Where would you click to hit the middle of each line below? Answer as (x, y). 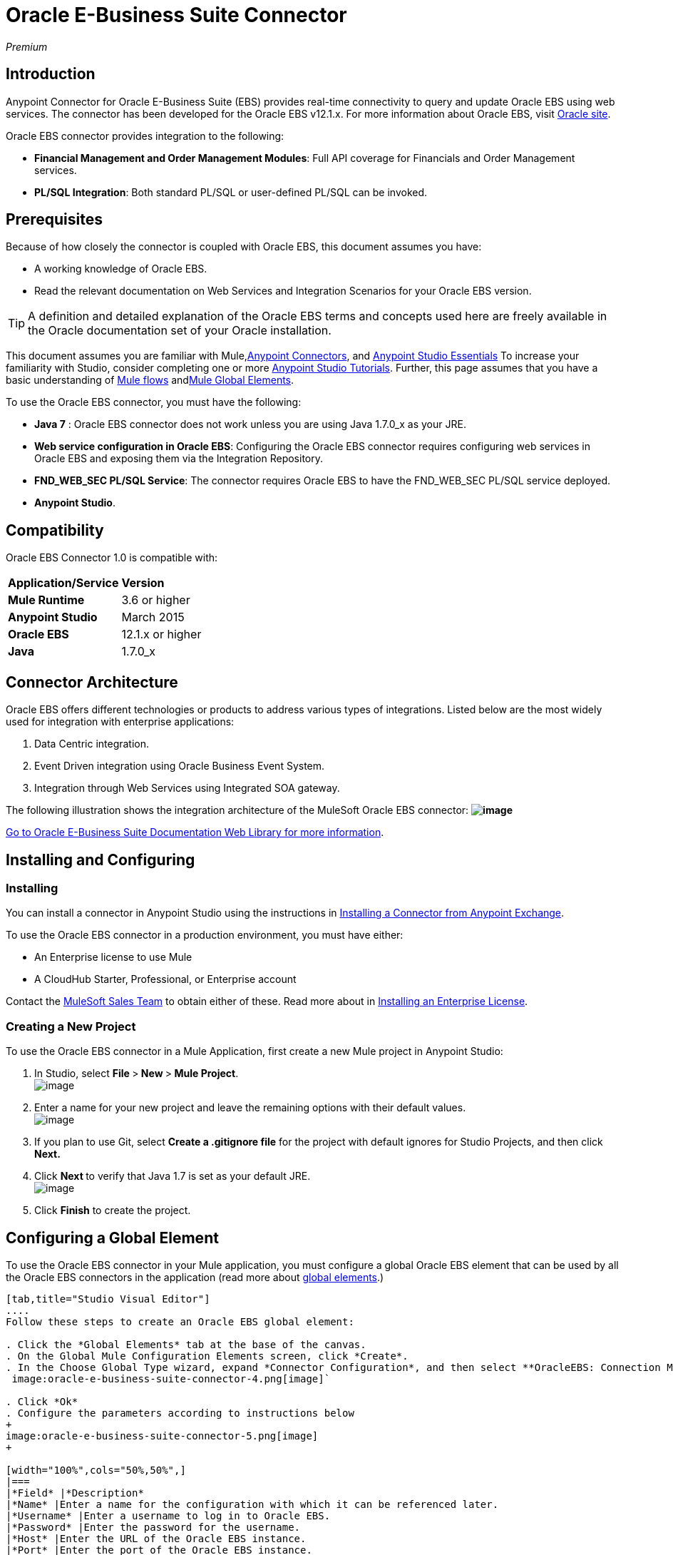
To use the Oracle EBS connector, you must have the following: (154, 402)
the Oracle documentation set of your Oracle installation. (180, 331)
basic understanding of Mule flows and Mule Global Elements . (150, 380)
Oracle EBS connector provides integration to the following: (145, 136)
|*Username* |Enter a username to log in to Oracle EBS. (168, 1515)
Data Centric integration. (92, 744)
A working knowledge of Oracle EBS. (121, 269)
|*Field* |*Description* (75, 1493)
